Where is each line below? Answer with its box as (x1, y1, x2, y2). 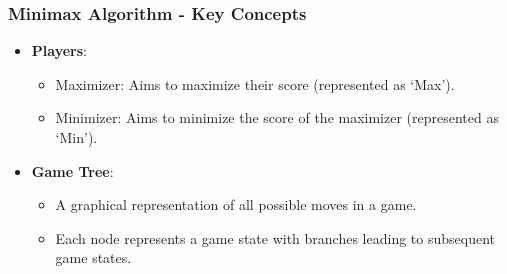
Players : (31, 40, 87, 61)
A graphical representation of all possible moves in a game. (55, 194, 417, 215)
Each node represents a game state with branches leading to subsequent (55, 227, 495, 248)
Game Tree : (31, 160, 114, 181)
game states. (55, 247, 132, 268)
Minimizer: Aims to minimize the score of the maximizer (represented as (55, 107, 499, 128)
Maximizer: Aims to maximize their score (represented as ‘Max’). (55, 73, 455, 94)
